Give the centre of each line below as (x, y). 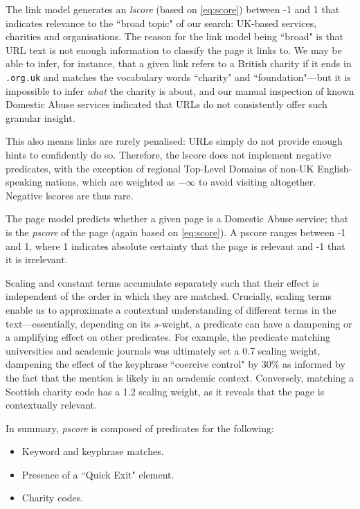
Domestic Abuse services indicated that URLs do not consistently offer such (166, 104)
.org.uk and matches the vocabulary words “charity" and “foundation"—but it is (178, 77)
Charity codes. (53, 498)
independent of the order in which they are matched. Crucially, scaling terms (169, 296)
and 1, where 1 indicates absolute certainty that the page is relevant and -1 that (175, 245)
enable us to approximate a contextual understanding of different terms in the (171, 309)
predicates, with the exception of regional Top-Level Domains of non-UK (160, 168)
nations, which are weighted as (110, 182)
